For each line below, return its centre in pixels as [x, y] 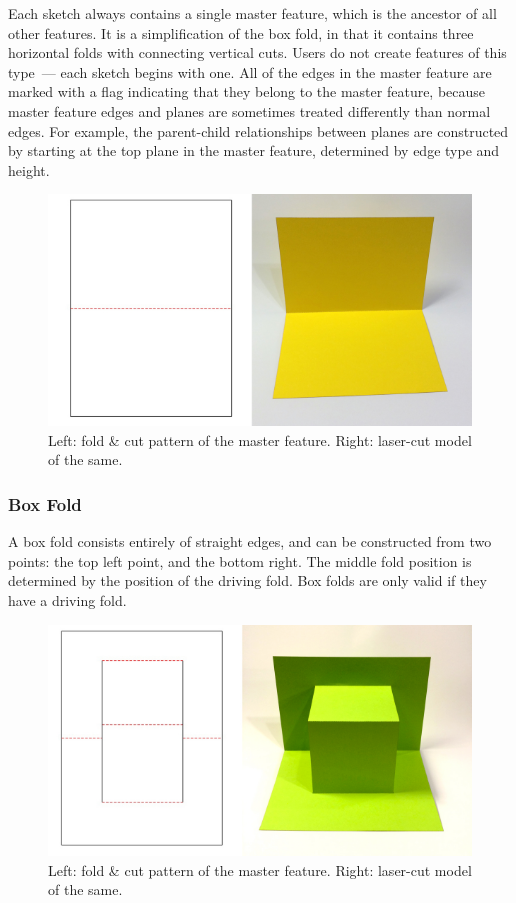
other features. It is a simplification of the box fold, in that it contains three [241, 32]
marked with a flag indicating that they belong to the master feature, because [247, 91]
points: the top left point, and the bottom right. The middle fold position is [240, 560]
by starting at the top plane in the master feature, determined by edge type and [254, 150]
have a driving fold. [67, 599]
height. [29, 169]
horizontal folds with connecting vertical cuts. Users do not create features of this [257, 52]
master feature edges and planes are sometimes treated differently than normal [249, 110]
